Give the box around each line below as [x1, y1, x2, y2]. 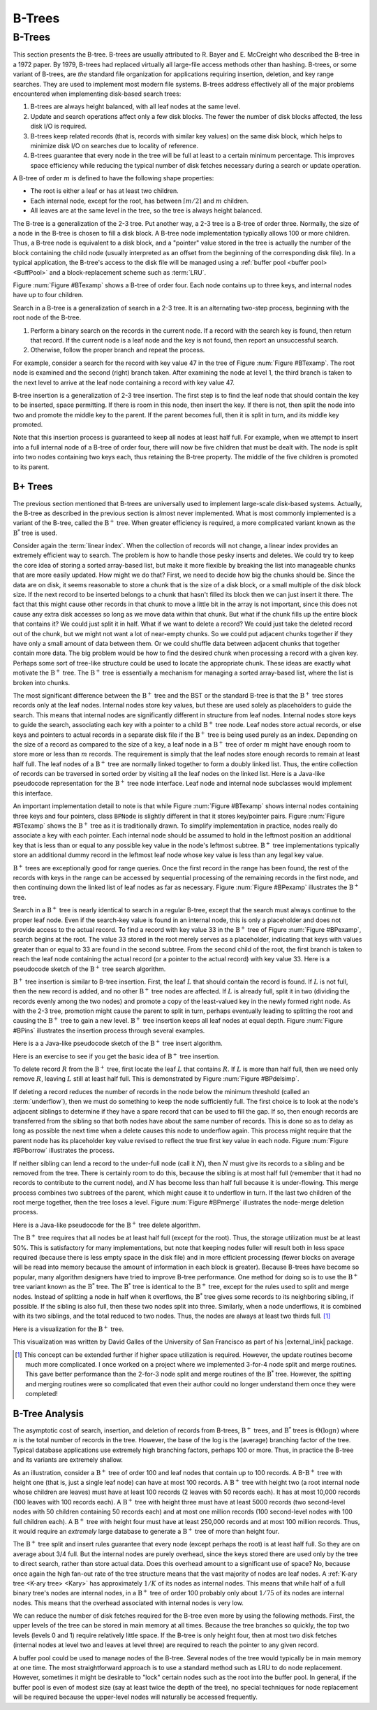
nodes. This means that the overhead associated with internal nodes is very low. [13, 1598, 244, 1607]
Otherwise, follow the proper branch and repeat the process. [30, 346, 205, 354]
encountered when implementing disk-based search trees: [13, 89, 182, 98]
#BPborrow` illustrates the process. [13, 1147, 114, 1155]
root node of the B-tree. [13, 313, 82, 322]
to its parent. [13, 462, 50, 471]
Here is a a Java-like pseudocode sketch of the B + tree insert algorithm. [13, 1038, 223, 1048]
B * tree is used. [13, 528, 57, 537]
